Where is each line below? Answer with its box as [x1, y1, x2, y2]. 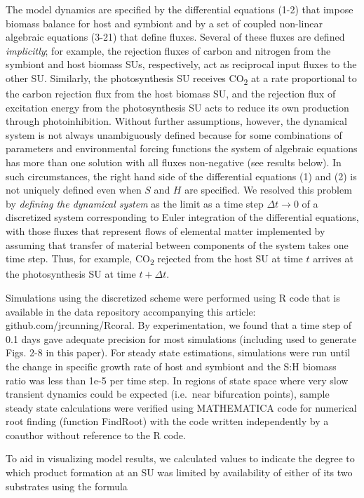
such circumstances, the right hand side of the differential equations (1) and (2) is [6, 168, 357, 183]
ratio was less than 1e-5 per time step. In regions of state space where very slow [6, 372, 349, 387]
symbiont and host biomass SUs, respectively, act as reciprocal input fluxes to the [6, 57, 357, 72]
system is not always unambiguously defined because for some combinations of [6, 127, 342, 142]
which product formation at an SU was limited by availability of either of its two [6, 465, 353, 480]
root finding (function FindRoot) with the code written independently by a [6, 414, 329, 429]
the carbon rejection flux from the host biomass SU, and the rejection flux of [6, 86, 336, 101]
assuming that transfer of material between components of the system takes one [6, 237, 349, 252]
